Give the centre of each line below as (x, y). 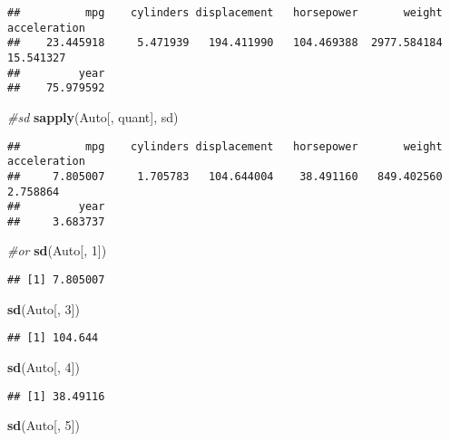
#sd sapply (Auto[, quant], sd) (93, 116)
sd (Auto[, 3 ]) (44, 308)
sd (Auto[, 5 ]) (44, 425)
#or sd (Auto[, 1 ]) (57, 250)
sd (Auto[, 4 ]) (44, 366)
